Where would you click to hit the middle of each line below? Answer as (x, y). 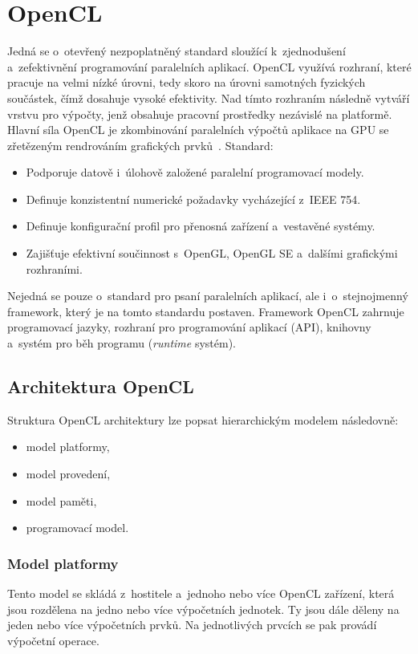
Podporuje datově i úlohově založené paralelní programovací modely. (195, 172)
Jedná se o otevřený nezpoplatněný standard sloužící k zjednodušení (177, 51)
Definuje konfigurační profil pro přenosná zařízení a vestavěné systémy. (201, 226)
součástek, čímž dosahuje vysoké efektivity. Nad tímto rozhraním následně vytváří (209, 97)
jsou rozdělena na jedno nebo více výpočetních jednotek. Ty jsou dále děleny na (203, 609)
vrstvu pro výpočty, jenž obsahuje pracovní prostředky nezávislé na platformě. (200, 114)
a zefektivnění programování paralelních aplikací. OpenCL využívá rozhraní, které (209, 66)
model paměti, (61, 500)
